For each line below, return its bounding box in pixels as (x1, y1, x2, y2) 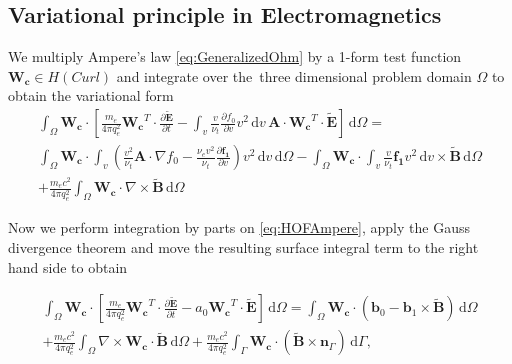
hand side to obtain (8, 256, 128, 277)
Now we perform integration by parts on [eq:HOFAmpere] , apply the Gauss (8, 217, 470, 238)
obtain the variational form (8, 85, 174, 106)
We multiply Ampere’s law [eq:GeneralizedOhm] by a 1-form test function (8, 46, 462, 67)
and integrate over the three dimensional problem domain (116, 65, 472, 86)
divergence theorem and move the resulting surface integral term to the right (8, 237, 479, 258)
